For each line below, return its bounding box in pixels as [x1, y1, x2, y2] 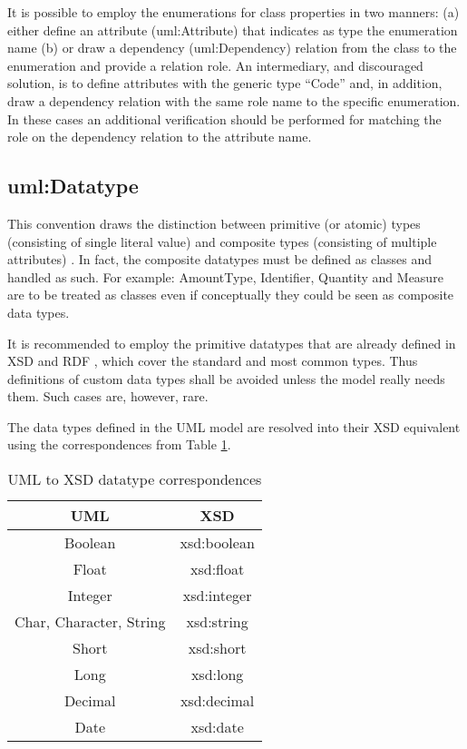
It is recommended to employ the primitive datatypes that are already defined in [7, 333, 456, 352]
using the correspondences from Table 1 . [7, 435, 231, 454]
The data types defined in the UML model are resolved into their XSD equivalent [7, 417, 461, 436]
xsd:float [190, 558, 245, 580]
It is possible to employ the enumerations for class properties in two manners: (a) [7, 3, 460, 21]
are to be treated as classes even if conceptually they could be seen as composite [7, 285, 454, 304]
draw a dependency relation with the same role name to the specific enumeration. [7, 91, 461, 110]
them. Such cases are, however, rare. [7, 387, 209, 406]
